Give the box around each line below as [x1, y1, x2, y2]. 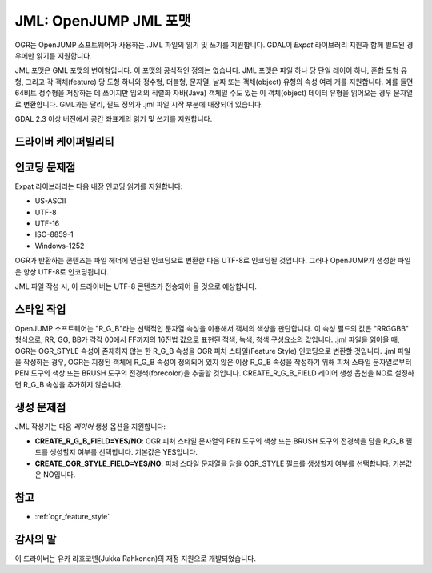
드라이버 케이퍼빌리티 [14, 134, 115, 148]
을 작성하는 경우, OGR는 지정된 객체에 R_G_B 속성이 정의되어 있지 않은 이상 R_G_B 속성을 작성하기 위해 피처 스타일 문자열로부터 [14, 357, 412, 367]
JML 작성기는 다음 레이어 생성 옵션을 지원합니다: [14, 421, 166, 431]
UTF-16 [34, 218, 60, 228]
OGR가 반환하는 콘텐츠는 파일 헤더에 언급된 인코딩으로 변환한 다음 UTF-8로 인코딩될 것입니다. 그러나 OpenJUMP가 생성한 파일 [14, 256, 411, 266]
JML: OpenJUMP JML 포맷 [14, 12, 191, 30]
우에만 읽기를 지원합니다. [14, 50, 92, 60]
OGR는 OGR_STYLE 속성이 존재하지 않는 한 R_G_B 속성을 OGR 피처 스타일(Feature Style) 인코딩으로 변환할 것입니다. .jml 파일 [14, 346, 411, 355]
